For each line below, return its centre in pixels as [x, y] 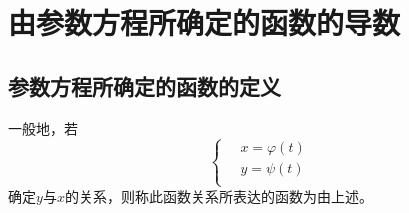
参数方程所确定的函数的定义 [144, 85]
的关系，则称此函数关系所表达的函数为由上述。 [218, 195]
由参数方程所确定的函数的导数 [204, 22]
